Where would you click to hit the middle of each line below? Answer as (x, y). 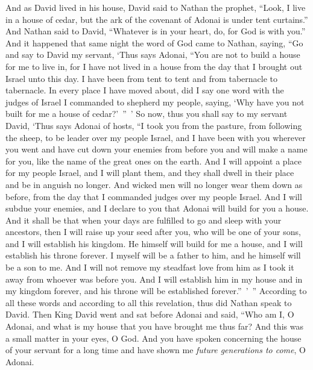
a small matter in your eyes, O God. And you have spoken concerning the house (153, 338)
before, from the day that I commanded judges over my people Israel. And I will (154, 196)
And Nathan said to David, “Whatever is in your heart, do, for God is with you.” (156, 31)
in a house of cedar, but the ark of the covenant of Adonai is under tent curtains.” (157, 19)
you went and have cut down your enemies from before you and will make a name (156, 149)
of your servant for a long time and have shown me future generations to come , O (156, 350)
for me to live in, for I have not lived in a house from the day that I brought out (154, 66)
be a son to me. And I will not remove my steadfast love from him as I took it (150, 267)
